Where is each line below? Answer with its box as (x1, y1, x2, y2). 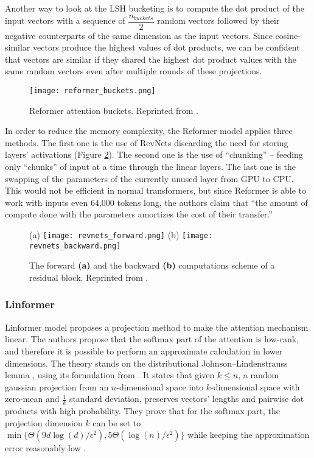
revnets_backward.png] (29, 241, 121, 250)
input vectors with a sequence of (5, 14, 125, 27)
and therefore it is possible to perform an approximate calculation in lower (5, 344, 283, 357)
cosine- (275, 29, 301, 41)
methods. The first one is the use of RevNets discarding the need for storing (5, 136, 288, 149)
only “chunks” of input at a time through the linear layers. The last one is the (5, 160, 296, 173)
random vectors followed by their (157, 14, 280, 27)
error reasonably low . (5, 442, 86, 454)
